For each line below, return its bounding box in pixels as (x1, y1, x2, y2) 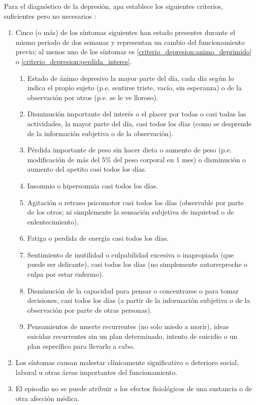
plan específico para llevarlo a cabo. (27, 340, 135, 351)
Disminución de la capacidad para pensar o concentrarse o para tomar (27, 285, 239, 295)
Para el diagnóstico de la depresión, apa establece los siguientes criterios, (4, 1, 223, 11)
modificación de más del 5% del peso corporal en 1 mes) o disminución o (27, 154, 246, 164)
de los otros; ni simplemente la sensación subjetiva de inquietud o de (27, 207, 234, 217)
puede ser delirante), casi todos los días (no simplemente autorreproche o (27, 259, 248, 269)
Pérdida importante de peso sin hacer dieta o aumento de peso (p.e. (27, 145, 232, 155)
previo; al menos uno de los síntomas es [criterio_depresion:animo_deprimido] (15, 46, 252, 57)
